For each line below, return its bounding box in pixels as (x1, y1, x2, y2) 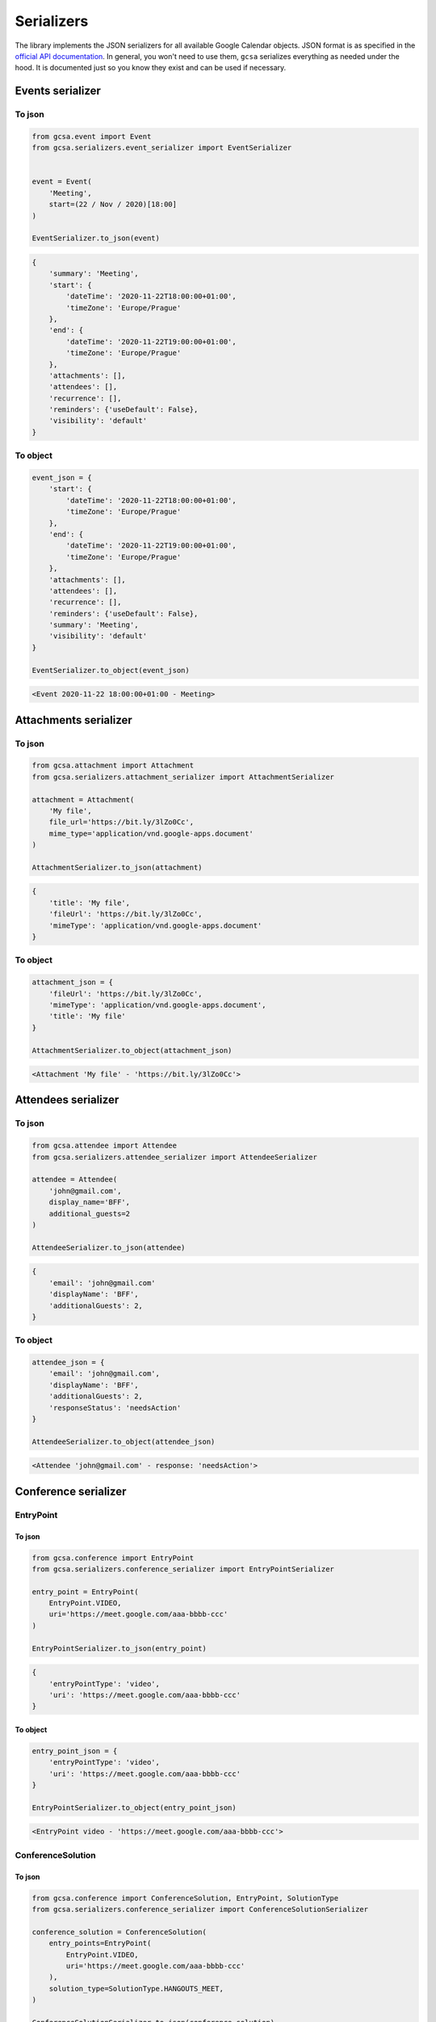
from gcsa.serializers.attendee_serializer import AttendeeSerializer (31, 1153, 318, 1161)
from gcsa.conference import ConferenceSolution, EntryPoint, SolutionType (31, 1893, 339, 1902)
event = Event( (31, 177, 92, 186)
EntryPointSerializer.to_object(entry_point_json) (31, 1803, 237, 1812)
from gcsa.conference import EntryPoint (31, 1553, 194, 1563)
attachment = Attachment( (31, 795, 135, 804)
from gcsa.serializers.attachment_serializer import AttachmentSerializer (31, 772, 335, 781)
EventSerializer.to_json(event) (31, 234, 161, 243)
